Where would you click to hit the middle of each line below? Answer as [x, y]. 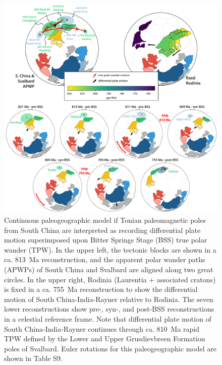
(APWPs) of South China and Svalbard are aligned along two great [109, 269]
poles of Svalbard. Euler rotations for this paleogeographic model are [110, 348]
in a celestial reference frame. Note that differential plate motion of [108, 319]
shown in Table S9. [33, 358]
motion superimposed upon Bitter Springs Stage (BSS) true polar [106, 240]
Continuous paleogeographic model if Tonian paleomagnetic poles [105, 220]
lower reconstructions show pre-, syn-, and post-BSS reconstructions [109, 309]
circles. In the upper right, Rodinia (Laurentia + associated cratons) [110, 279]
